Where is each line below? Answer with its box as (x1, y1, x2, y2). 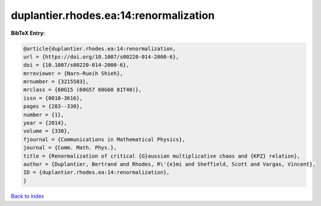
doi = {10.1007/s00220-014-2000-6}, (23, 62, 130, 68)
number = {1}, (23, 111, 64, 118)
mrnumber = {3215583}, (23, 79, 89, 85)
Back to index (11, 192, 44, 200)
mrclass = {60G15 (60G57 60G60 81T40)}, (23, 86, 142, 93)
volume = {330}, (23, 127, 71, 135)
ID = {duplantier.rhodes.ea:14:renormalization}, (23, 169, 170, 176)
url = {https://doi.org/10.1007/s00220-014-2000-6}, (23, 53, 179, 60)
